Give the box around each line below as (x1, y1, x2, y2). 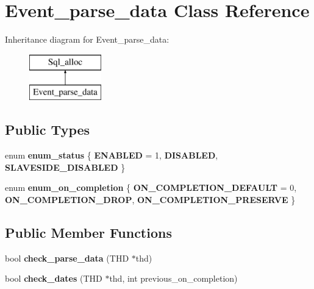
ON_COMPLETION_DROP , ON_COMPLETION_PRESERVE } (5, 193, 296, 205)
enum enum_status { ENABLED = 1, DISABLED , (5, 149, 218, 162)
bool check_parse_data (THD (5, 251, 129, 264)
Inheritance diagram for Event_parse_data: (5, 33, 169, 46)
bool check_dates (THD (5, 272, 102, 285)
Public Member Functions (5, 223, 172, 241)
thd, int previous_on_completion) (109, 272, 238, 285)
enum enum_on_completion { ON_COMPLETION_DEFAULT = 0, (5, 181, 297, 194)
